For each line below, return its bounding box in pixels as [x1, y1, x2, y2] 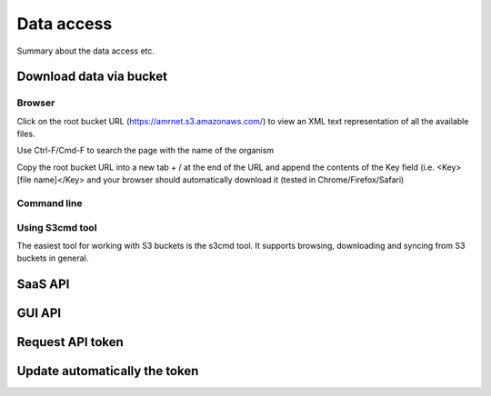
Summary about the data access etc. [16, 45, 155, 56]
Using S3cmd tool [16, 221, 97, 233]
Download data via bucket [16, 69, 168, 84]
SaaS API [16, 277, 70, 292]
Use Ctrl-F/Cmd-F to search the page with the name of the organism [16, 145, 275, 156]
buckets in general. [16, 252, 89, 263]
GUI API [16, 305, 62, 322]
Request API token [16, 334, 125, 350]
